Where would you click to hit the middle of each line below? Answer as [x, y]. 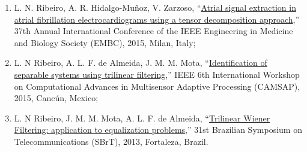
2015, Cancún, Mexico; [56, 98]
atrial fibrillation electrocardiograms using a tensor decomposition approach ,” [157, 19]
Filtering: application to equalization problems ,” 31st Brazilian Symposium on [158, 130]
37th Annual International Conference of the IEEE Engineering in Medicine [153, 31]
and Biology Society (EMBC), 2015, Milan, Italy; [105, 42]
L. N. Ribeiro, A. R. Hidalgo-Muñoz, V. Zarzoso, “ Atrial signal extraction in [155, 7]
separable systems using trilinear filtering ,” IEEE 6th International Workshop [157, 74]
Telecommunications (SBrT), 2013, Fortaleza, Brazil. [111, 141]
